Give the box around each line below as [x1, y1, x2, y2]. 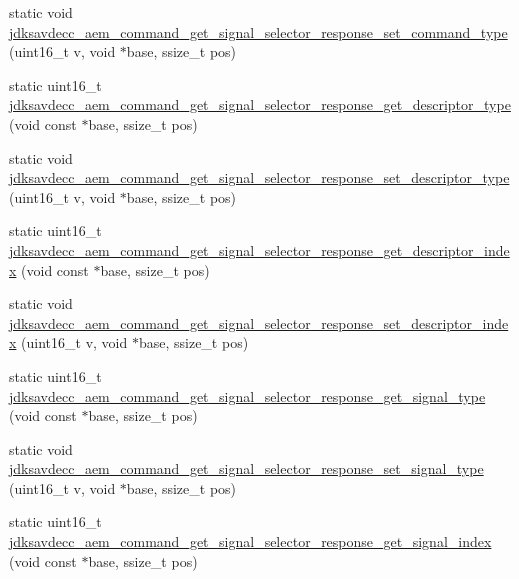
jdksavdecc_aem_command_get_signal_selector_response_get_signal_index [9, 531, 492, 552]
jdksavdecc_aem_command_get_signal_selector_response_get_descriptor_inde [9, 239, 510, 260]
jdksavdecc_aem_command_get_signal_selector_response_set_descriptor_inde [9, 312, 509, 333]
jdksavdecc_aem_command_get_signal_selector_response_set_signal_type [9, 458, 484, 479]
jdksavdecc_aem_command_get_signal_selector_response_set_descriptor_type [9, 167, 510, 188]
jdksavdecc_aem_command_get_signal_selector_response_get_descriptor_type [9, 94, 511, 115]
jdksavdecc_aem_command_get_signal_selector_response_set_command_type [9, 21, 508, 42]
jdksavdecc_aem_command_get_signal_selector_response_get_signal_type [9, 385, 486, 406]
